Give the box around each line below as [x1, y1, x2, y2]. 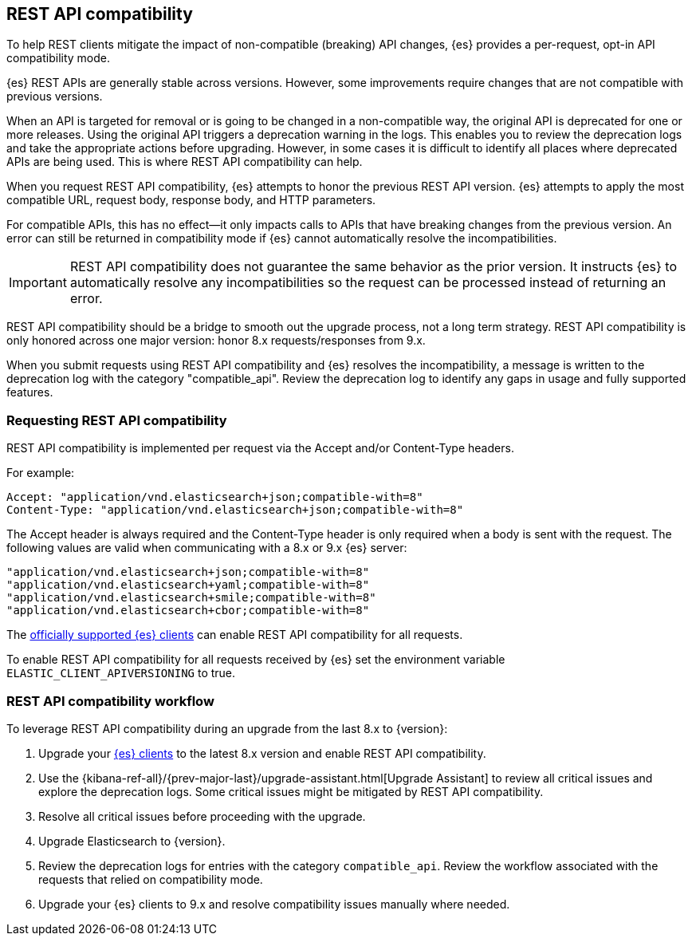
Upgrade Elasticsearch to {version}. [38, 834, 226, 848]
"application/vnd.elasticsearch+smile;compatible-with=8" [6, 591, 376, 605]
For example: [6, 466, 75, 480]
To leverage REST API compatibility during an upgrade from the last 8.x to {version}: [6, 721, 448, 735]
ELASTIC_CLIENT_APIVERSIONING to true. [6, 666, 236, 680]
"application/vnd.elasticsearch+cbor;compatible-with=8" [6, 604, 370, 617]
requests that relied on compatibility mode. [38, 872, 263, 886]
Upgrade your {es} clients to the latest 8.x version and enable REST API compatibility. [38, 746, 486, 760]
